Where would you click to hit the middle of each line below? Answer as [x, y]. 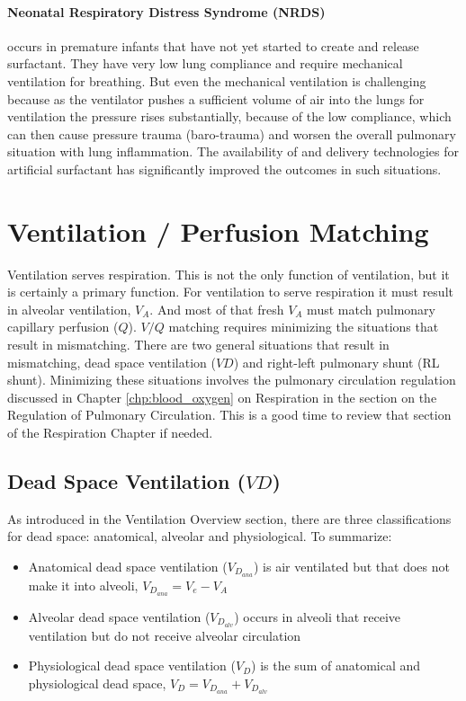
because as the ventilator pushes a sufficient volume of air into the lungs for [216, 98]
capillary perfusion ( [63, 327]
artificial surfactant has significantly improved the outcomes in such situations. [224, 169]
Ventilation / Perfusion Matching [218, 231]
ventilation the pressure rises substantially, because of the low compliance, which [229, 116]
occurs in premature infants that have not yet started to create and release [213, 45]
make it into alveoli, [83, 585]
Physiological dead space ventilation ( [132, 666]
